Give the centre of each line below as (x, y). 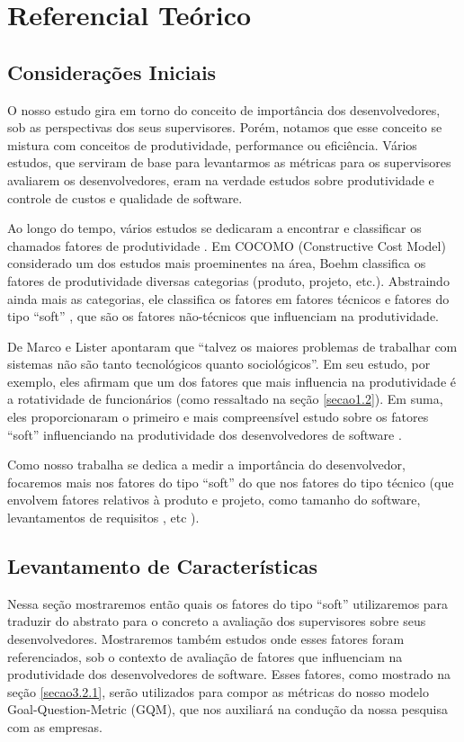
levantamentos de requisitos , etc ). (103, 518)
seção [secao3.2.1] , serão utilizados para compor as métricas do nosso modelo (218, 691)
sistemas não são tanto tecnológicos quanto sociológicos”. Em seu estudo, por (219, 364)
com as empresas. (55, 727)
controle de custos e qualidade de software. (125, 197)
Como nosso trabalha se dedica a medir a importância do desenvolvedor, (207, 465)
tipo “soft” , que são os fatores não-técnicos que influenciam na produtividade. (223, 316)
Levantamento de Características (162, 566)
